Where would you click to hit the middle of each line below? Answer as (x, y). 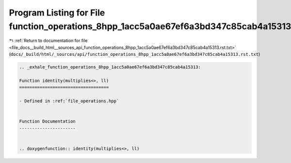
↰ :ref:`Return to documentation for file (48, 41)
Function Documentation (48, 122)
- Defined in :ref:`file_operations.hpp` (69, 101)
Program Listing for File (57, 13)
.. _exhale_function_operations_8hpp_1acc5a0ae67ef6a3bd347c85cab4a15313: (110, 67)
